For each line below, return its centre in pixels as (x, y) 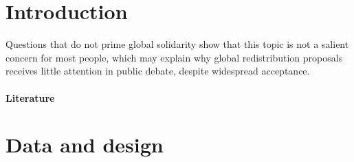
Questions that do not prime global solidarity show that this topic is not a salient (177, 44)
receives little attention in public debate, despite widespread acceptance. (158, 71)
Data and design (85, 145)
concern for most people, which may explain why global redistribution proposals (174, 57)
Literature (30, 97)
